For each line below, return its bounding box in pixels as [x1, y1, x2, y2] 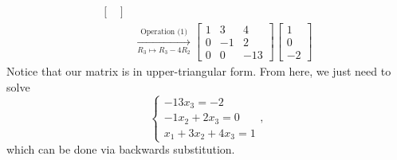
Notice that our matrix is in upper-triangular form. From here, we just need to [6, 63, 391, 80]
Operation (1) [140, 27, 188, 36]
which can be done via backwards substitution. [6, 141, 235, 158]
